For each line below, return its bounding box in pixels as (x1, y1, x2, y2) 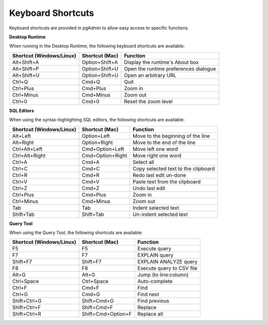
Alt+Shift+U (12, 72, 40, 79)
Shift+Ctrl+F (12, 304, 41, 311)
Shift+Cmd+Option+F (82, 311, 132, 318)
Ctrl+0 (12, 98, 27, 105)
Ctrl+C (12, 165, 28, 172)
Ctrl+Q (12, 78, 28, 85)
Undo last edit (133, 185, 166, 192)
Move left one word (133, 145, 178, 152)
